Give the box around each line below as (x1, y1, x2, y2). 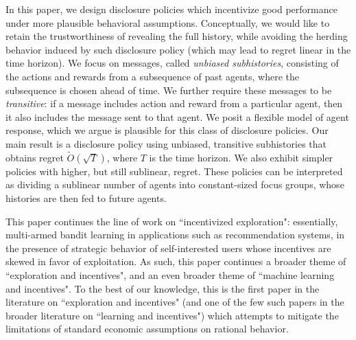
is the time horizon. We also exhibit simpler (149, 150, 333, 164)
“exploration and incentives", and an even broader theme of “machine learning (5, 267, 335, 282)
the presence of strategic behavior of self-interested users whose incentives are (5, 240, 331, 255)
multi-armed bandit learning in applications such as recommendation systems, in (5, 227, 345, 242)
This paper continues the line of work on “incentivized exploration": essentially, (5, 214, 338, 228)
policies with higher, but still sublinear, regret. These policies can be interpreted (5, 163, 343, 178)
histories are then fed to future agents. (5, 190, 167, 205)
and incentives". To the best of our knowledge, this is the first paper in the (5, 281, 320, 295)
